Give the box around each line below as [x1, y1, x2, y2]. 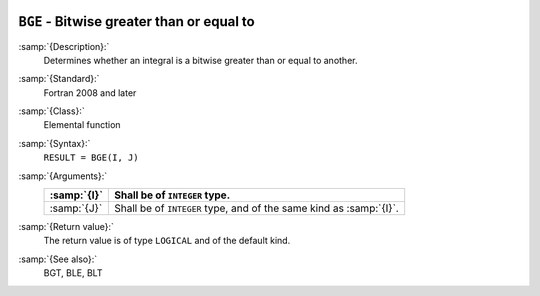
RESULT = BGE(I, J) [43, 152, 139, 164]
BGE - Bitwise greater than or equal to [18, 13, 255, 30]
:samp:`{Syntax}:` [18, 137, 91, 149]
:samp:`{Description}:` [18, 40, 110, 52]
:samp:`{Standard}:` [18, 73, 100, 85]
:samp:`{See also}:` [18, 253, 98, 265]
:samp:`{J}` [49, 201, 103, 215]
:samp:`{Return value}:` [18, 221, 115, 233]
